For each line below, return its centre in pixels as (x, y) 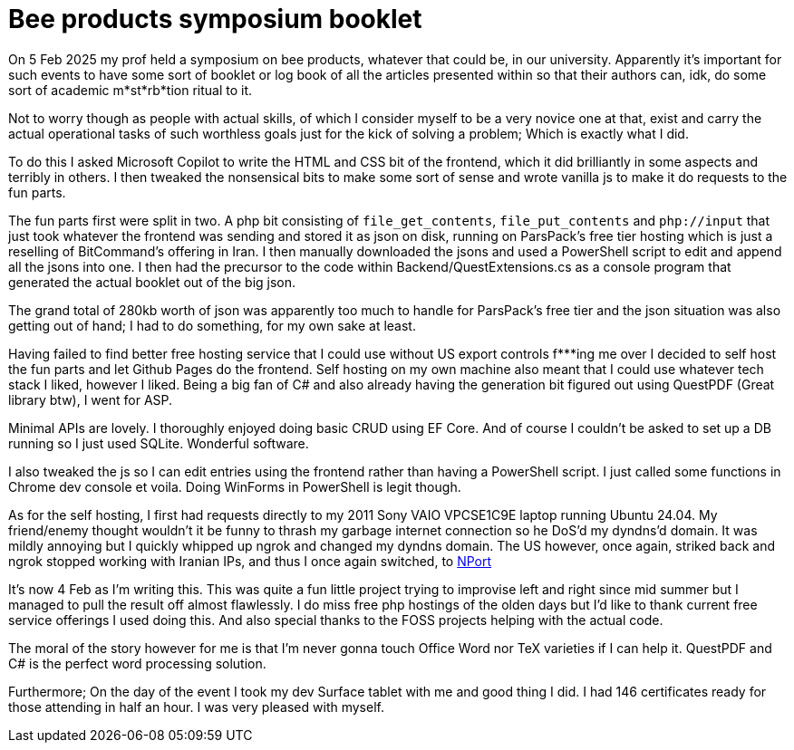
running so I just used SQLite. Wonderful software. (159, 443)
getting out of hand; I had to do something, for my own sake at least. (212, 325)
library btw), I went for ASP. (91, 399)
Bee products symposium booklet (215, 19)
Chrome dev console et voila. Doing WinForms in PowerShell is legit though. (235, 486)
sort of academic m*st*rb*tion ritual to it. (131, 90)
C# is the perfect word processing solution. (137, 663)
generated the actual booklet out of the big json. (152, 282)
